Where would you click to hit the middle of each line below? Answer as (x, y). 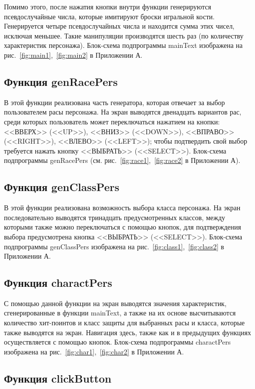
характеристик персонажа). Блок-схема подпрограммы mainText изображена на (123, 45)
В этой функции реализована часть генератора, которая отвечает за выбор (114, 102)
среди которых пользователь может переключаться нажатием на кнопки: (112, 121)
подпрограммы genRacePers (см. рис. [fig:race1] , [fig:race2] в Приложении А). (122, 160)
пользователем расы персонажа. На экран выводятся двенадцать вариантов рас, (123, 112)
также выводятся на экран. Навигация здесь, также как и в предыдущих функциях (127, 332)
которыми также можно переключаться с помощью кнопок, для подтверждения (123, 227)
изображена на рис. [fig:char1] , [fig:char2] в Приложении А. (94, 351)
